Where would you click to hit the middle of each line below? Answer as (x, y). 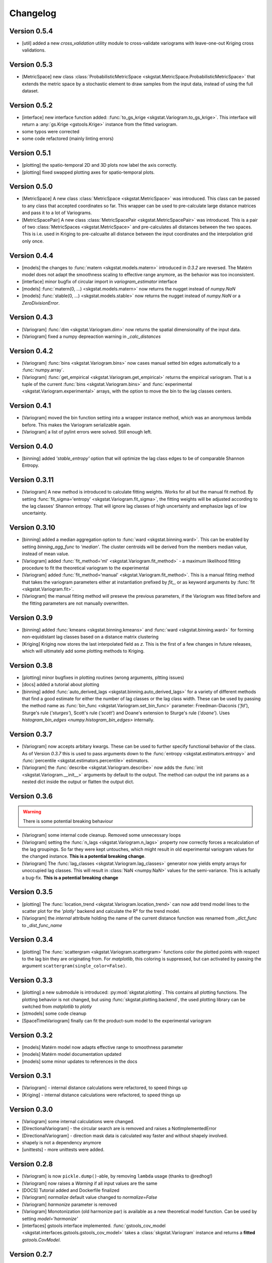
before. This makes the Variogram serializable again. (76, 425)
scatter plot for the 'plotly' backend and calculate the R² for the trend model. (101, 911)
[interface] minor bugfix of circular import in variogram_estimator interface (99, 282)
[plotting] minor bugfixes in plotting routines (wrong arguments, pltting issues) (103, 677)
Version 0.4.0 (31, 446)
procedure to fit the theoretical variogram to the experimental (86, 568)
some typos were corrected (51, 131)
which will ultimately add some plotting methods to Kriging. (83, 651)
